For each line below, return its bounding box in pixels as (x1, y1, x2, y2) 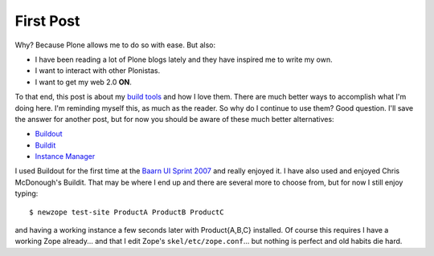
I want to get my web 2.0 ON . (35, 77, 133, 87)
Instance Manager (35, 152, 96, 161)
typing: (14, 189, 39, 198)
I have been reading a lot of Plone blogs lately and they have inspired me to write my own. (35, 55, 333, 64)
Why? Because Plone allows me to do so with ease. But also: (14, 40, 216, 50)
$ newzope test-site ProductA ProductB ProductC (29, 207, 224, 217)
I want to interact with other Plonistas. (35, 66, 161, 75)
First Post (14, 12, 80, 30)
